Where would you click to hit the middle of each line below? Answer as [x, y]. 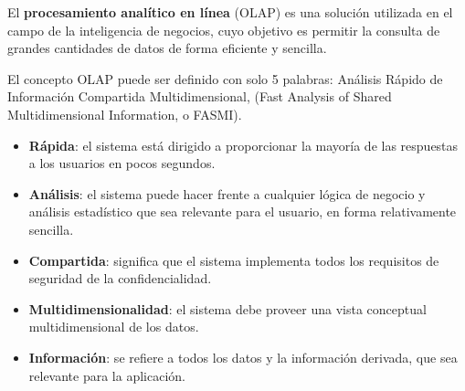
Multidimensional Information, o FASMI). [125, 114]
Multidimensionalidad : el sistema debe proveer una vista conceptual [227, 308]
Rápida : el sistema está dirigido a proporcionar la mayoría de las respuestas [243, 145]
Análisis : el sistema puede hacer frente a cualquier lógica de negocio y [227, 193]
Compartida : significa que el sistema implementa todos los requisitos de [234, 260]
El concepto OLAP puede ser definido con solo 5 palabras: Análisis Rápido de [225, 78]
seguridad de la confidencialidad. [120, 278]
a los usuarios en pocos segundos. [122, 163]
